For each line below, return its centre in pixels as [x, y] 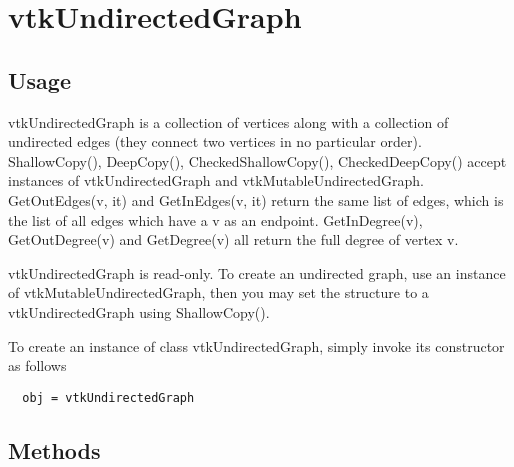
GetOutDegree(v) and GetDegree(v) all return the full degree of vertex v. [233, 239]
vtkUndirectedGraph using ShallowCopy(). [139, 311]
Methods [54, 449]
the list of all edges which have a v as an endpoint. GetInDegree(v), [215, 219]
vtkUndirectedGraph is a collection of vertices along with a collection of [228, 121]
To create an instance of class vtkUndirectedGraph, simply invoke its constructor [256, 345]
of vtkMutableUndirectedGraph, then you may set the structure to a [218, 292]
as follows [37, 365]
